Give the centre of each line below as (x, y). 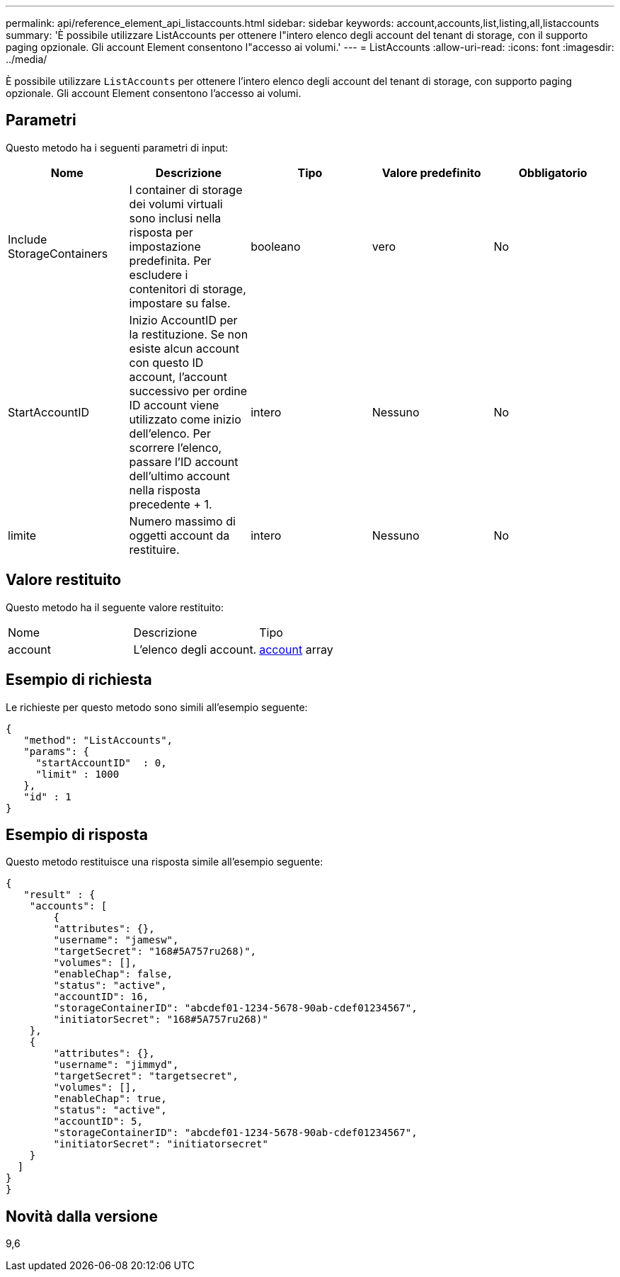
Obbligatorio (553, 172)
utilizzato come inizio (185, 419)
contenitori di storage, (188, 289)
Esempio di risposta (77, 834)
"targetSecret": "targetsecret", (146, 1076)
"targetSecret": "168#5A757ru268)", (155, 952)
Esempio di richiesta (79, 680)
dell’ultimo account (179, 476)
